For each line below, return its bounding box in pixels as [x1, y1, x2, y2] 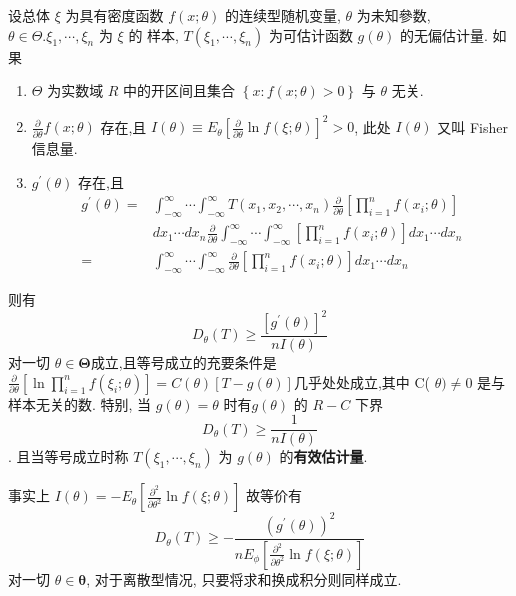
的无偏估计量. [399, 24, 488, 45]
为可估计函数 [268, 24, 353, 45]
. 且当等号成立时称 [8, 446, 129, 467]
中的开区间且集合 [123, 80, 236, 101]
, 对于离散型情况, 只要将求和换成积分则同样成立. [86, 568, 402, 589]
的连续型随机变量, [224, 5, 341, 25]
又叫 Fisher [437, 116, 508, 137]
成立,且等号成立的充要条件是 [90, 352, 277, 373]
